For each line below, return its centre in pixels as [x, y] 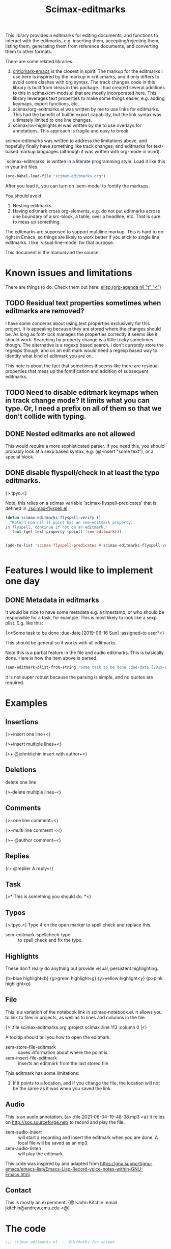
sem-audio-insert [24, 1132]
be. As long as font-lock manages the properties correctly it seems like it [81, 334]
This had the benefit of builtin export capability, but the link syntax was [87, 115]
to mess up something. [37, 222]
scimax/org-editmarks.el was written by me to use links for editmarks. [86, 109]
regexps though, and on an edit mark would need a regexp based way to [81, 350]
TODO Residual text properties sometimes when [83, 303]
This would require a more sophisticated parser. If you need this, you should [85, 446]
